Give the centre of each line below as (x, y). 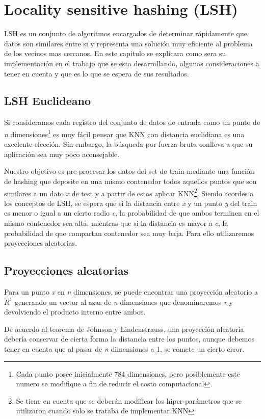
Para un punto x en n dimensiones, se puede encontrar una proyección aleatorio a (131, 291)
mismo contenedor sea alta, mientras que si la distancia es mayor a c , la (116, 222)
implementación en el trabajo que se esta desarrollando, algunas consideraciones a (132, 63)
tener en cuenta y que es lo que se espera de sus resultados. (97, 73)
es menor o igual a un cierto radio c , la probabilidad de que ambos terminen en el (132, 213)
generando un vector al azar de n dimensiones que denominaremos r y (124, 302)
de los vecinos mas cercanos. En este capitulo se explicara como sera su (115, 53)
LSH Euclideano (48, 101)
